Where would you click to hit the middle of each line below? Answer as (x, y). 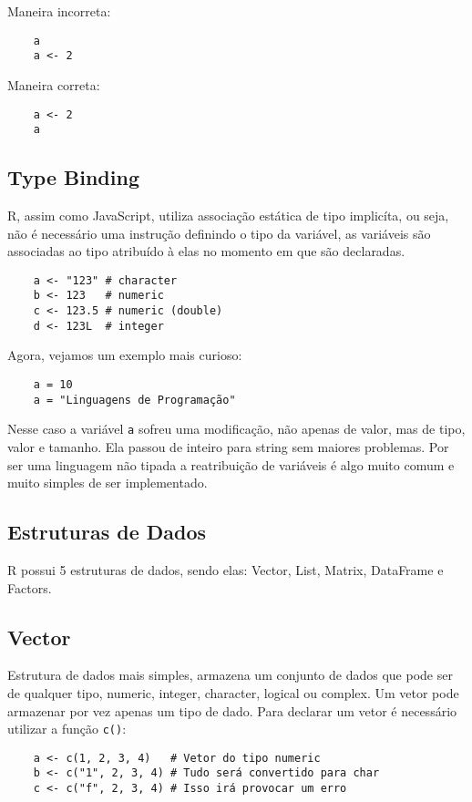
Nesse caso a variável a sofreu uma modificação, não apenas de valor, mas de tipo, (236, 429)
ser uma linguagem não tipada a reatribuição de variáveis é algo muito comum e (231, 464)
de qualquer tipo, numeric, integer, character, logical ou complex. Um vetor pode (233, 692)
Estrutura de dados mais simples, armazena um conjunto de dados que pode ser (230, 675)
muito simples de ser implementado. (108, 483)
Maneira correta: (54, 84)
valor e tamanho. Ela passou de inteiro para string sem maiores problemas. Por (228, 446)
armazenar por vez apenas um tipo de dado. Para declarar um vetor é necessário (232, 710)
